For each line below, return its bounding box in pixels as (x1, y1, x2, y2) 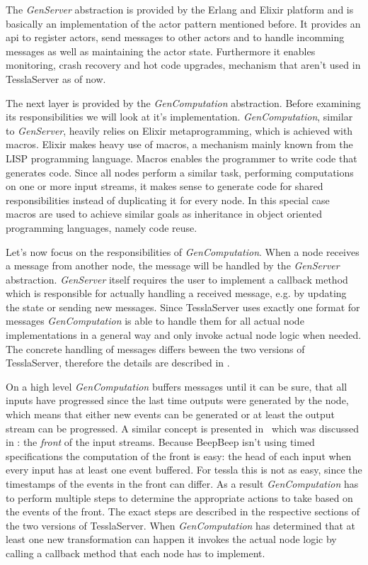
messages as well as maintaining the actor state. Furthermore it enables (6, 43, 316, 58)
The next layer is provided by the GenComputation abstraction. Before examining (6, 95, 361, 110)
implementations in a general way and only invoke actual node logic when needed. (6, 328, 362, 342)
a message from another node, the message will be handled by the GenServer (6, 258, 340, 273)
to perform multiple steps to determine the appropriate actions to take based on (6, 490, 353, 505)
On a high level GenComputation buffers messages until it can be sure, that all (6, 379, 347, 393)
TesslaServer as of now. (6, 71, 106, 86)
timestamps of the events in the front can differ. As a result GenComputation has (6, 476, 359, 491)
